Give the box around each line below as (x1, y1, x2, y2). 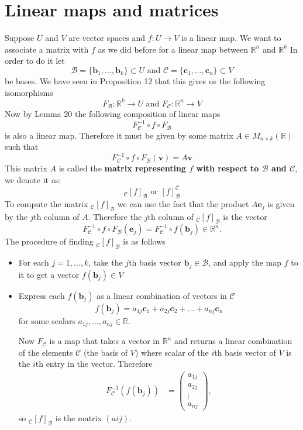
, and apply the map (208, 256, 282, 269)
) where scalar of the (135, 346, 209, 358)
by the (5, 210, 27, 222)
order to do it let (5, 54, 65, 67)
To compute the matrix (5, 197, 88, 209)
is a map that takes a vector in (49, 335, 160, 347)
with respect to (196, 162, 259, 174)
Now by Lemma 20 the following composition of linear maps (5, 108, 221, 120)
